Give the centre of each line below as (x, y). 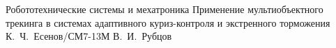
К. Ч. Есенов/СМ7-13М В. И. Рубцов (89, 36)
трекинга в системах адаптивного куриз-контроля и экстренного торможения (168, 22)
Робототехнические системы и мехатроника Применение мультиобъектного (165, 9)
